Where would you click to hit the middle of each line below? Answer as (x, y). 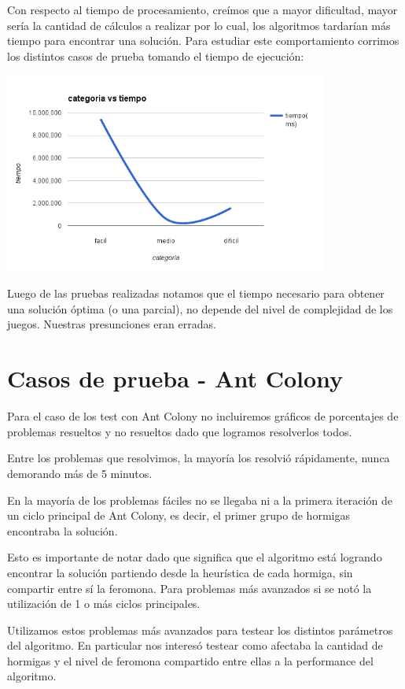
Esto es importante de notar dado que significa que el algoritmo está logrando (195, 557)
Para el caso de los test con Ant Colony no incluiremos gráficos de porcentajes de (203, 416)
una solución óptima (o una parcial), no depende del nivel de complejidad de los (200, 308)
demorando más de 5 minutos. (80, 473)
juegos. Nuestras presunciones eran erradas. (112, 324)
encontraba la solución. (63, 530)
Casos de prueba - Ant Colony (175, 378)
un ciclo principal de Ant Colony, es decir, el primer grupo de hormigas (179, 515)
